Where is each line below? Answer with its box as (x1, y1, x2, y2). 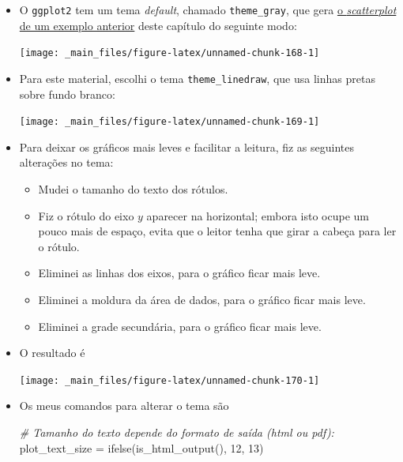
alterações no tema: (19, 154, 114, 171)
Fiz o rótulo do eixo (38, 207, 134, 223)
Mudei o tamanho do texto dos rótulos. (38, 181, 228, 197)
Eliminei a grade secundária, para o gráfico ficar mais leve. (38, 317, 322, 334)
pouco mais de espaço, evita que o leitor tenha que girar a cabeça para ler (38, 223, 397, 239)
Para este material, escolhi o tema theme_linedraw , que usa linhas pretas (19, 69, 375, 86)
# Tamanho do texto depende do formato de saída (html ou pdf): (19, 424, 334, 440)
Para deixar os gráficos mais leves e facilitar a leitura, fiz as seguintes (19, 138, 355, 155)
